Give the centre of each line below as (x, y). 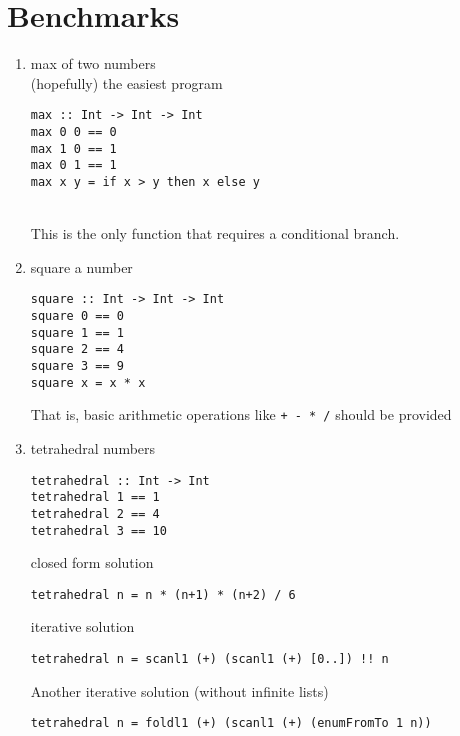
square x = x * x (88, 382)
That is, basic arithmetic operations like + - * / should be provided (241, 414)
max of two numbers (93, 63)
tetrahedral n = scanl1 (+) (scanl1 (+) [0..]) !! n (209, 659)
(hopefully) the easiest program (126, 82)
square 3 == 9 (77, 366)
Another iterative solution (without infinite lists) (179, 690)
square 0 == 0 (77, 316)
